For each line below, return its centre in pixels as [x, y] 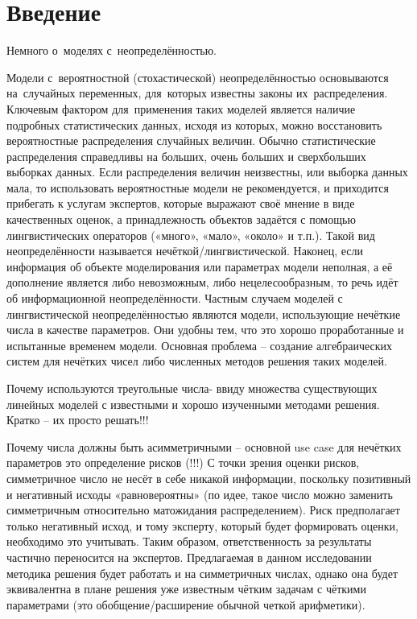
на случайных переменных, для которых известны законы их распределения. [197, 93]
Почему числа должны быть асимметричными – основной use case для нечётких [204, 446]
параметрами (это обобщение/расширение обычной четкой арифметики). [186, 604]
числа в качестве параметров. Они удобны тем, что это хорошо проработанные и [205, 330]
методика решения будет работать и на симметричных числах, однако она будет [202, 573]
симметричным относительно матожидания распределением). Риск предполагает [203, 510]
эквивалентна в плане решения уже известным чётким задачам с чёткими [186, 589]
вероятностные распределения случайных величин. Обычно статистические [191, 140]
